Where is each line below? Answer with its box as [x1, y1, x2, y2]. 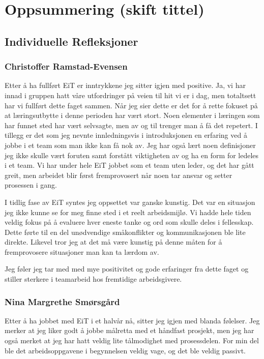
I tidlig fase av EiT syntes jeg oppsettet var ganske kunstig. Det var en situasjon [5, 196, 255, 207]
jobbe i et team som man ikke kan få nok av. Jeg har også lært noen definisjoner [5, 139, 256, 150]
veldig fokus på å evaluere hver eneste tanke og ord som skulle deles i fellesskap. [5, 217, 254, 227]
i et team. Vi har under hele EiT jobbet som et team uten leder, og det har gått [5, 160, 254, 170]
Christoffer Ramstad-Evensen [5, 60, 128, 73]
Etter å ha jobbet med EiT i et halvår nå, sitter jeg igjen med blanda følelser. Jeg [5, 315, 260, 325]
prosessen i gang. [5, 179, 57, 190]
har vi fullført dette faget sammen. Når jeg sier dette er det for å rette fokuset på [5, 100, 258, 110]
